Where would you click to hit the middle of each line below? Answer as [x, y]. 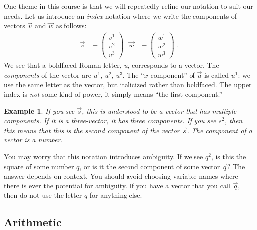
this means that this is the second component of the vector [92, 130]
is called [217, 74]
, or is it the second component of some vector [150, 166]
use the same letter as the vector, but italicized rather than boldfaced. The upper [128, 84]
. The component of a [219, 130]
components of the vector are [48, 74]
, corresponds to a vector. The [173, 65]
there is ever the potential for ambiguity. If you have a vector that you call [117, 185]
